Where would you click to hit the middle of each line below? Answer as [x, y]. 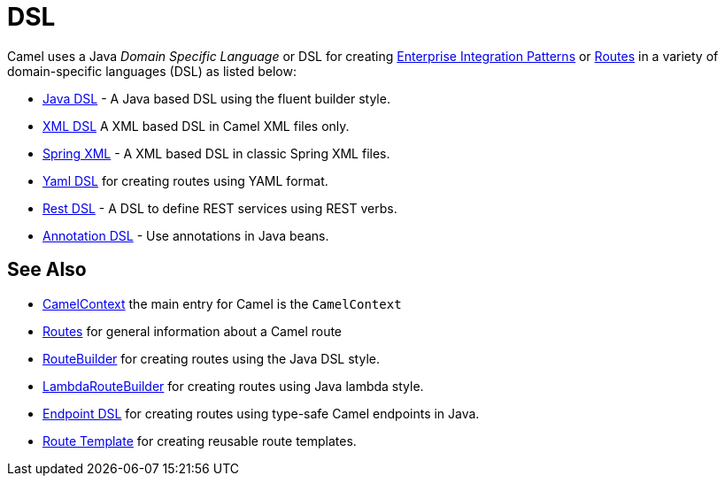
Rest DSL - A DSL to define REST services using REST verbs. [220, 208]
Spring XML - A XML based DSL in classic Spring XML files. [216, 153]
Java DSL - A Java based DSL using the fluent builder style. [216, 98]
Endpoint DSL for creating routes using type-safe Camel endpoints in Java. [261, 413]
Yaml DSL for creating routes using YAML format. [185, 180]
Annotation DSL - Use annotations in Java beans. [186, 235]
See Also [47, 270]
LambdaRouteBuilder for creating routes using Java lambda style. [233, 386]
